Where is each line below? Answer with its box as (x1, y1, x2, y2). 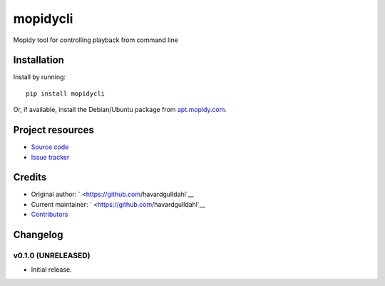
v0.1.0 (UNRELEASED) (13, 250, 91, 260)
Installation (13, 54, 64, 66)
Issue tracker (31, 153, 70, 161)
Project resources (13, 124, 94, 136)
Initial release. (31, 265, 72, 274)
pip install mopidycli (26, 89, 106, 98)
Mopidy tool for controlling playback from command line (13, 36, 178, 44)
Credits (13, 171, 47, 183)
